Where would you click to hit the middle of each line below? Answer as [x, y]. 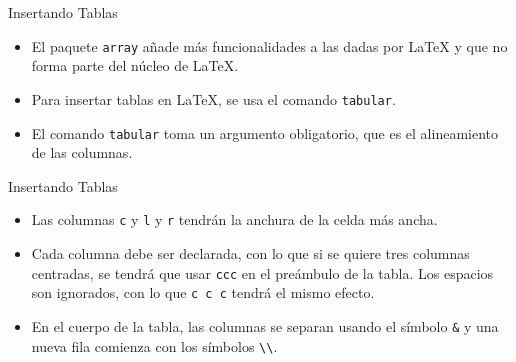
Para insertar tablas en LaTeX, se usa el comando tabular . [213, 98]
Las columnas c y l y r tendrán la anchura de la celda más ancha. [234, 219]
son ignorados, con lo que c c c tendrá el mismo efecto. [203, 292]
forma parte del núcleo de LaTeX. [135, 65]
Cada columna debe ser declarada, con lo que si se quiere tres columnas [250, 253]
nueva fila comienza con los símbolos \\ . [154, 345]
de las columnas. [82, 152]
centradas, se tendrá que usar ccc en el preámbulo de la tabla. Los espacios [262, 272]
